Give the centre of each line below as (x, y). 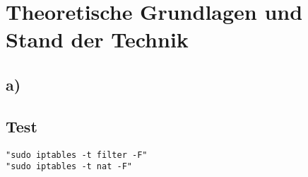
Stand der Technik (97, 39)
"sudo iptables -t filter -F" (77, 155)
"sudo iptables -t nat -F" (69, 167)
